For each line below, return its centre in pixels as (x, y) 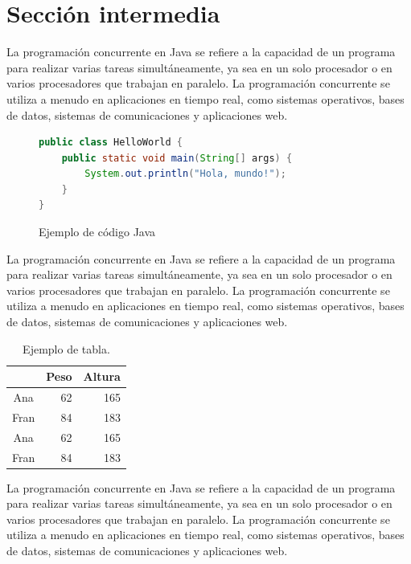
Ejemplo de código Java (97, 232)
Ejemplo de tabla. (66, 348)
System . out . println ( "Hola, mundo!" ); (185, 174)
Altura (102, 376)
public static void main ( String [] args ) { (177, 158)
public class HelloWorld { (111, 143)
